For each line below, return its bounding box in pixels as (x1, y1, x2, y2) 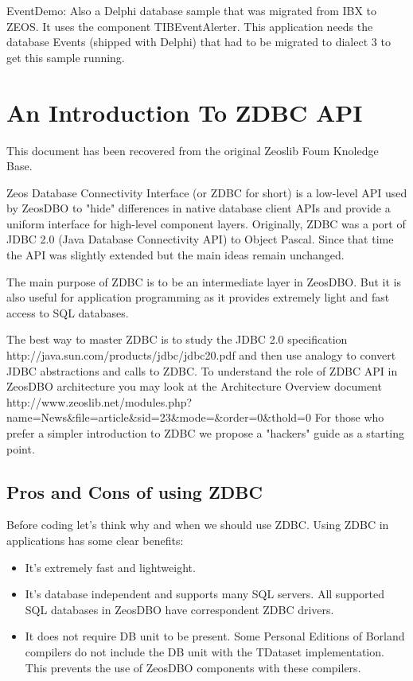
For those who (314, 409, 384, 426)
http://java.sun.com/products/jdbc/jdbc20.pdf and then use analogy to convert (6, 347, 396, 364)
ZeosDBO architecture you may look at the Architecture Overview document (6, 378, 382, 395)
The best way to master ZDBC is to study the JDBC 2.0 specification (6, 331, 348, 348)
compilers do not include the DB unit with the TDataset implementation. (25, 643, 384, 660)
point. (6, 440, 35, 457)
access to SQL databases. (6, 304, 129, 321)
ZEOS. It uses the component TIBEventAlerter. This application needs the (6, 18, 373, 34)
